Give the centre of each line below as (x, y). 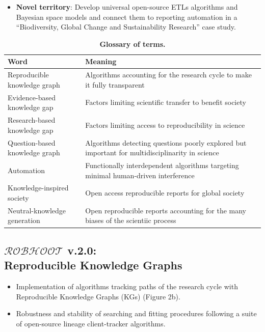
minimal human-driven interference (140, 175)
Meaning (101, 61)
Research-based (32, 120)
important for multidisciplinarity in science (152, 153)
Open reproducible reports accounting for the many (166, 210)
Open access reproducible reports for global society (165, 193)
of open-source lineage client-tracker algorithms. (91, 323)
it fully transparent (115, 84)
